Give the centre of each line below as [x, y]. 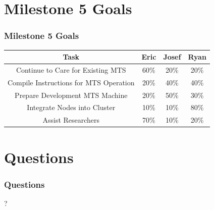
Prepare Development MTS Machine [71, 95]
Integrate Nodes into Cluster [71, 107]
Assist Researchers [71, 120]
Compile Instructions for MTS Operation [71, 82]
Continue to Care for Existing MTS [71, 69]
